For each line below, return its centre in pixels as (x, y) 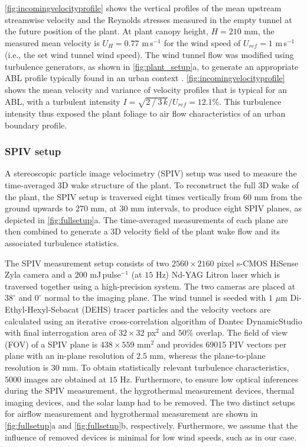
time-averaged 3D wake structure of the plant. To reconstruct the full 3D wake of (152, 185)
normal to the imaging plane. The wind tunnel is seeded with (155, 298)
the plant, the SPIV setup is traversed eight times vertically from (123, 196)
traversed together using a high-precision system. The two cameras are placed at (150, 286)
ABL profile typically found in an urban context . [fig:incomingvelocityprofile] (145, 78)
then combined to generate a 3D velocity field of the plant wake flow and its (142, 231)
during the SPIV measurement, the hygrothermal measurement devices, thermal (150, 390)
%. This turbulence (247, 101)
